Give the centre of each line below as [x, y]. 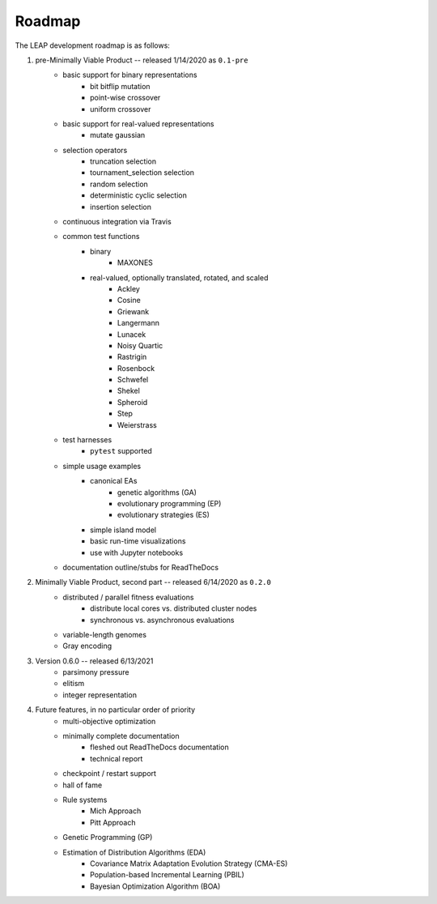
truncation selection [123, 161]
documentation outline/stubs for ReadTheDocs [140, 567]
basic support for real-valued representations [138, 124]
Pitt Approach [113, 822]
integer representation [100, 695]
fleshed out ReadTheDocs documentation [160, 747]
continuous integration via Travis [117, 222]
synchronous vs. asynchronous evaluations [162, 620]
